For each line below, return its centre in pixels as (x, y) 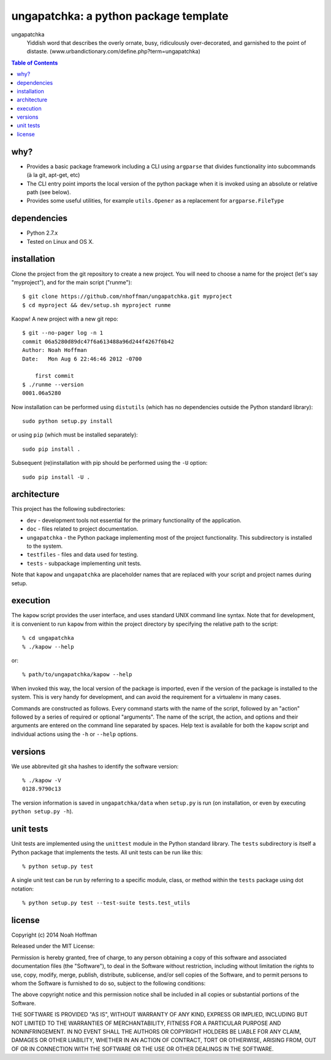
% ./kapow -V (42, 781)
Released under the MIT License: (53, 946)
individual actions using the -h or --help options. (74, 734)
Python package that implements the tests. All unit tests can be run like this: (107, 852)
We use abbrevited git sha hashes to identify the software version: (95, 766)
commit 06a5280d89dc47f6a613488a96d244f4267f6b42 (98, 341)
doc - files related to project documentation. (82, 529)
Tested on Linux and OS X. (60, 241)
